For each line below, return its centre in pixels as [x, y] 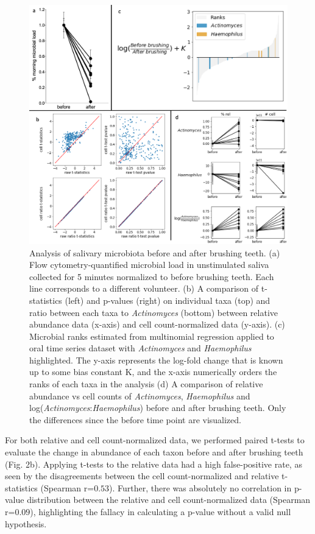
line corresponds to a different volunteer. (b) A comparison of [144, 288]
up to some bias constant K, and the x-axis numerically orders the [153, 372]
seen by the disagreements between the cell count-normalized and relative [142, 476]
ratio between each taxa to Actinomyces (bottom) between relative [154, 312]
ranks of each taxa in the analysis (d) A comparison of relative [146, 384]
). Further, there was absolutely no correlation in [200, 487]
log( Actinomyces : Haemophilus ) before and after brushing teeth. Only [158, 408]
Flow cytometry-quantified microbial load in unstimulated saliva [149, 265]
